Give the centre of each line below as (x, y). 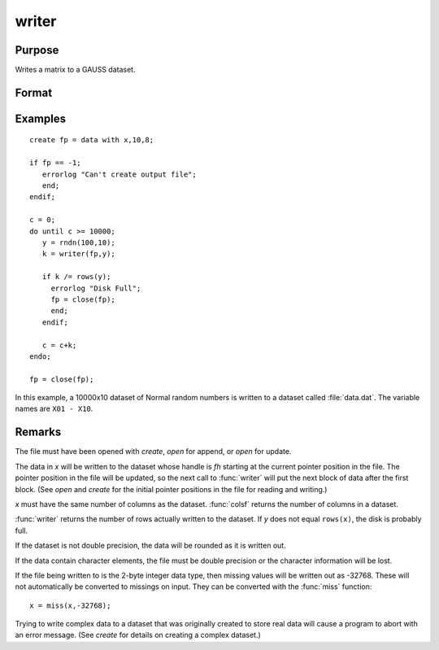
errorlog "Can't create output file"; (119, 174)
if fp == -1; (55, 163)
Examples (41, 118)
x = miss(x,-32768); (70, 605)
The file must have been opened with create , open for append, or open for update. (153, 452)
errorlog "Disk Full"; (96, 288)
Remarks (38, 432)
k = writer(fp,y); (78, 254)
